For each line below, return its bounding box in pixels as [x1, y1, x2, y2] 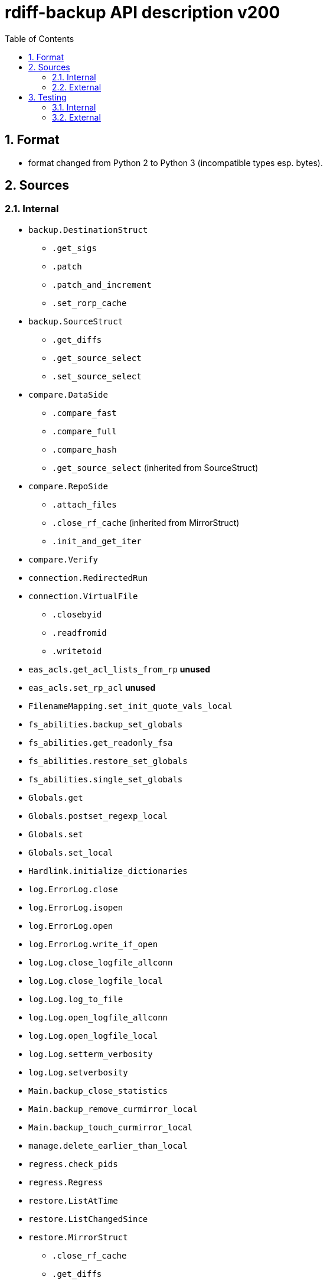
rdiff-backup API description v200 [5, 2, 280, 22]
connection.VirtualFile [28, 591, 138, 601]
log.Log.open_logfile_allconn [28, 1012, 168, 1022]
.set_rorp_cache [52, 298, 127, 308]
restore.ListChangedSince [28, 1214, 148, 1224]
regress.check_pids [28, 1159, 118, 1169]
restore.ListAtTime [28, 1195, 118, 1205]
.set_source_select [52, 371, 142, 381]
